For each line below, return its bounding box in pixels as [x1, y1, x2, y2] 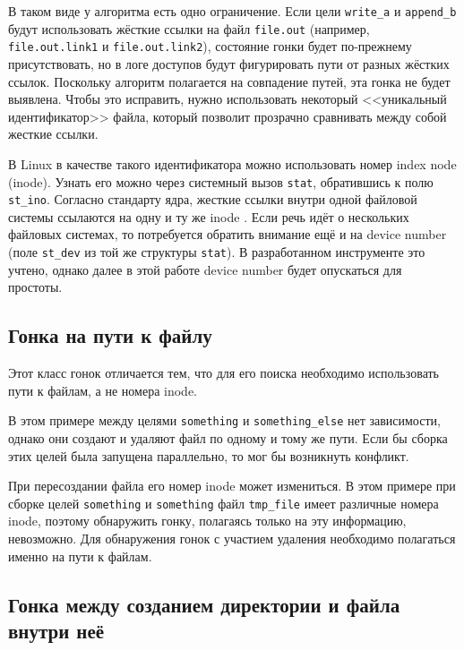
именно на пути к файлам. [8, 546, 152, 565]
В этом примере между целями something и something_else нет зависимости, [8, 411, 441, 430]
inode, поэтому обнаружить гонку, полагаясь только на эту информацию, [8, 511, 407, 530]
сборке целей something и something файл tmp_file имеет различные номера [8, 493, 439, 512]
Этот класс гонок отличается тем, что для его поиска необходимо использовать [8, 363, 439, 382]
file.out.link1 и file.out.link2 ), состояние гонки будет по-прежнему [8, 37, 412, 56]
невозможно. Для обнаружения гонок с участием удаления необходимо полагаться [8, 528, 456, 547]
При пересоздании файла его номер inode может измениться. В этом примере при [8, 476, 456, 495]
